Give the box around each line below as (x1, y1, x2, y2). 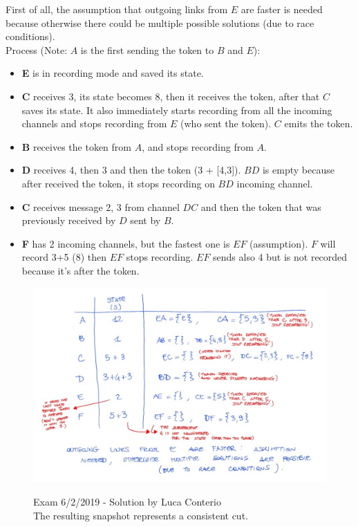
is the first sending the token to (80, 42, 214, 57)
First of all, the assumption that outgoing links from (6, 2, 228, 16)
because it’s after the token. (21, 263, 140, 277)
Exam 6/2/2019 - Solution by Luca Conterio (33, 494, 221, 509)
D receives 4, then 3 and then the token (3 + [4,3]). (21, 163, 241, 177)
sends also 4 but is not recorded (213, 250, 348, 264)
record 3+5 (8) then (21, 250, 106, 264)
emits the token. (284, 116, 353, 131)
